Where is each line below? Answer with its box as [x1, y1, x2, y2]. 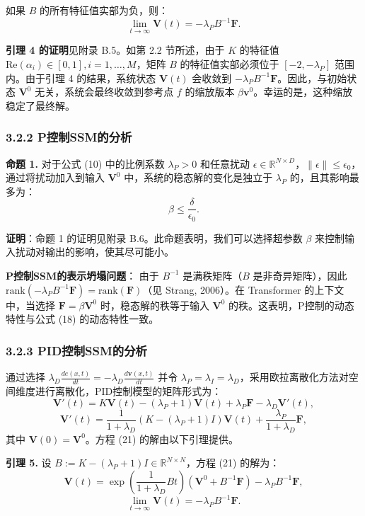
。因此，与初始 [277, 70, 347, 85]
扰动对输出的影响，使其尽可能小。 [15, 244, 174, 259]
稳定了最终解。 [6, 98, 75, 113]
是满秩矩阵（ [182, 268, 243, 282]
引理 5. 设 [6, 455, 52, 470]
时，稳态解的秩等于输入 [100, 297, 209, 312]
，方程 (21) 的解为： [185, 455, 280, 470]
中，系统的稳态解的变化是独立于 [124, 170, 273, 185]
